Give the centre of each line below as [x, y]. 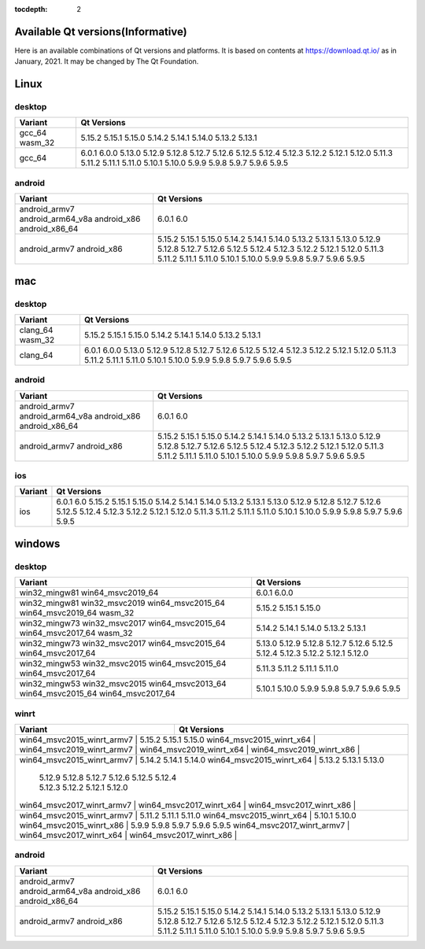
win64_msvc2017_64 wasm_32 [76, 633]
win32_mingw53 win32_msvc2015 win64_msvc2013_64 [123, 684]
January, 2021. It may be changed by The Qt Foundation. [107, 61]
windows [37, 543]
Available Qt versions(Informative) [101, 31]
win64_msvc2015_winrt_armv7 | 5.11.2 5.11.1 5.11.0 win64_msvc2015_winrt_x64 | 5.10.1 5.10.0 [188, 815]
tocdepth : [31, 9]
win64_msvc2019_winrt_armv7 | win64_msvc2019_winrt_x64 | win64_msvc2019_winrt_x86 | [190, 749]
